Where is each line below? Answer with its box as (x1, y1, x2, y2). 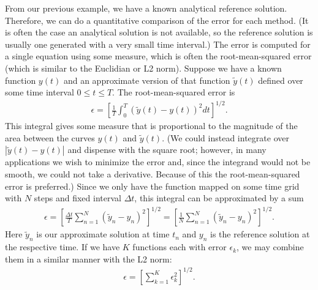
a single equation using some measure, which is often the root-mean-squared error (5, 50, 312, 62)
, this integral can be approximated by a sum (134, 191, 304, 204)
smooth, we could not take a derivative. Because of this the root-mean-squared (5, 168, 300, 180)
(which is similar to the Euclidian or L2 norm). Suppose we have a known (5, 61, 282, 74)
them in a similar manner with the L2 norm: (5, 252, 172, 265)
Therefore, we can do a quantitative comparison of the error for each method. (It (5, 13, 309, 26)
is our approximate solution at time (36, 228, 170, 240)
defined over (258, 73, 303, 86)
